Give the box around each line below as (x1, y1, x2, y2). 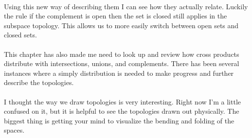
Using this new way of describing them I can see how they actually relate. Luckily (4, 1, 248, 11)
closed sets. (4, 30, 37, 40)
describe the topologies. (4, 77, 74, 87)
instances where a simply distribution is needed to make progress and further (4, 68, 234, 78)
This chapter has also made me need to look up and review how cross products (4, 49, 239, 59)
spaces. (4, 125, 25, 135)
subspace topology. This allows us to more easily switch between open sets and (4, 20, 239, 30)
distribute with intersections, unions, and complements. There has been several (4, 58, 239, 69)
